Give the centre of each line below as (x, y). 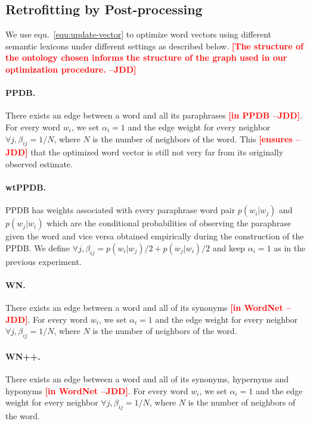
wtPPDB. (26, 187)
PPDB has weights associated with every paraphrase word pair (120, 210)
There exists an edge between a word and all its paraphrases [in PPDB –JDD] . (154, 115)
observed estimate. (39, 163)
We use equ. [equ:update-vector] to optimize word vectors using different (139, 34)
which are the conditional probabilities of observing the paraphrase (169, 223)
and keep (229, 247)
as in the (290, 247)
